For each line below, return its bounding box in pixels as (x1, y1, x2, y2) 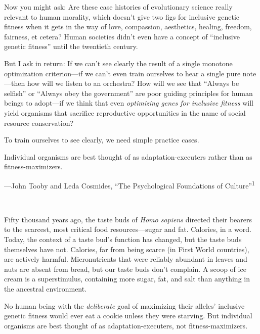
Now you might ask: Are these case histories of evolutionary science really (4, 2, 233, 12)
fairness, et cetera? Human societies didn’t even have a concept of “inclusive (4, 31, 240, 41)
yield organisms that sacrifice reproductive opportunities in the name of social (4, 107, 246, 118)
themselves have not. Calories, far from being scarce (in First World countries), (4, 244, 249, 254)
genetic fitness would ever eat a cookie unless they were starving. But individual (4, 310, 252, 321)
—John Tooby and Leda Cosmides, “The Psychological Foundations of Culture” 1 (4, 178, 255, 190)
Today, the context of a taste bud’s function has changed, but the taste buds (4, 233, 242, 244)
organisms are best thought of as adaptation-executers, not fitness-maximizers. (4, 320, 248, 330)
